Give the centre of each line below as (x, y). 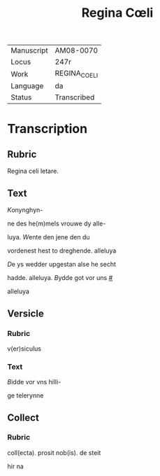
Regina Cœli (117, 13)
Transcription (48, 128)
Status (21, 97)
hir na (16, 466)
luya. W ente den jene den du (49, 237)
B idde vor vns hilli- (34, 382)
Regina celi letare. (33, 171)
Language (27, 86)
